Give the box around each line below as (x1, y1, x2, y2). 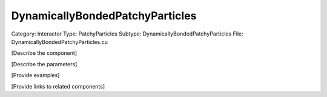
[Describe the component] (11, 49, 78, 57)
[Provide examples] (11, 72, 60, 79)
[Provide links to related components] (11, 83, 105, 90)
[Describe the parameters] (11, 60, 78, 67)
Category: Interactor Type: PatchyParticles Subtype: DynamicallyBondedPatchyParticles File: (11, 30, 243, 37)
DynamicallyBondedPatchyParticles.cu (11, 38, 108, 45)
